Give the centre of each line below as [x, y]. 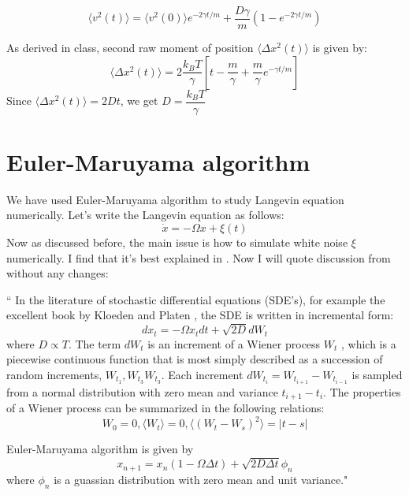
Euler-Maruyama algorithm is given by [100, 449]
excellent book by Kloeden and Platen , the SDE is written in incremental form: [200, 315]
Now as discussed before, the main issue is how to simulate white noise [177, 242]
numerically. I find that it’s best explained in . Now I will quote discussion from [199, 257]
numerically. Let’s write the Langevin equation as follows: [145, 215]
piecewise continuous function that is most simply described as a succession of [195, 359]
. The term [95, 343]
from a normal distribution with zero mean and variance [142, 391]
